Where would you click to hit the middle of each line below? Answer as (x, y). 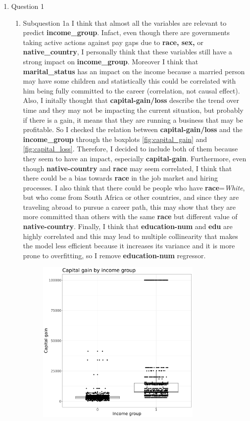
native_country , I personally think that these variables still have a (127, 52)
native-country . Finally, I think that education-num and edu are (128, 226)
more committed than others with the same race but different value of (130, 216)
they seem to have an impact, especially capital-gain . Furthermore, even (135, 158)
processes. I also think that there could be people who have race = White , (134, 187)
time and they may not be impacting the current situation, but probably (133, 110)
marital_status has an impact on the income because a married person (134, 71)
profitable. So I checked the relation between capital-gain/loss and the (133, 129)
